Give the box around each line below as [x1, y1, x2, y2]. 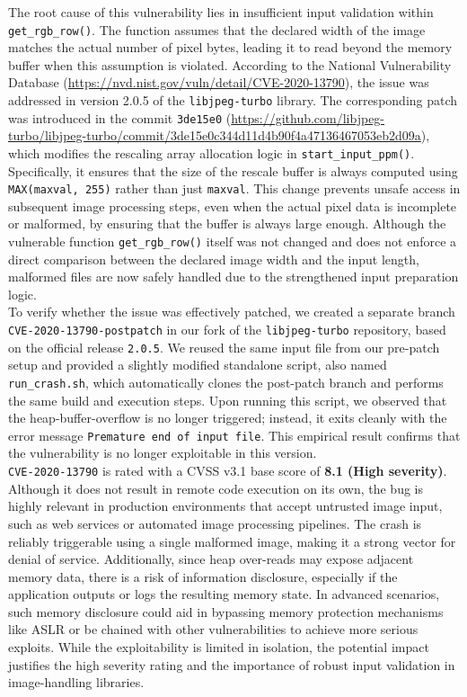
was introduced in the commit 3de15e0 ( [8, 108, 232, 127]
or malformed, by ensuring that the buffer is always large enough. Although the [8, 214, 446, 233]
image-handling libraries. [8, 673, 145, 692]
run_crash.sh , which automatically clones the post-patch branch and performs [8, 372, 444, 391]
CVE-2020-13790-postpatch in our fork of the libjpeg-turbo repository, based [8, 320, 446, 339]
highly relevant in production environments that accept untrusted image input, [8, 496, 443, 515]
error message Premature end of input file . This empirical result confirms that [8, 425, 461, 444]
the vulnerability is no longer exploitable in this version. [8, 443, 317, 462]
